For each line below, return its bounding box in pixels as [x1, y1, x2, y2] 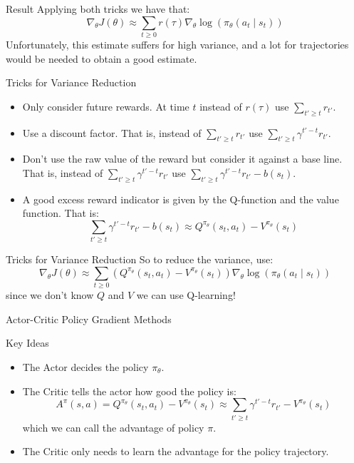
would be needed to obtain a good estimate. [6, 51, 197, 66]
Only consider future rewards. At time [22, 98, 189, 113]
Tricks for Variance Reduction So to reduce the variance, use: [6, 252, 274, 267]
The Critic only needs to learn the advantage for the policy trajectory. [22, 444, 329, 459]
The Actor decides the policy [22, 359, 149, 374]
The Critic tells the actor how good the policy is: [22, 383, 236, 398]
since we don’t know [6, 288, 94, 302]
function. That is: [22, 205, 99, 220]
